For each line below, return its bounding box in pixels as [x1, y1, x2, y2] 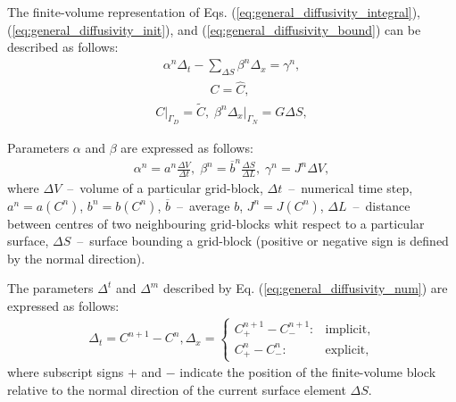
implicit [325, 322, 368, 336]
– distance [352, 196, 410, 214]
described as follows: [7, 38, 119, 56]
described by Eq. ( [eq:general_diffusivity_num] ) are [162, 279, 448, 297]
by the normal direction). [7, 248, 145, 267]
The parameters [7, 279, 94, 297]
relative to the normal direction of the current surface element [7, 380, 346, 398]
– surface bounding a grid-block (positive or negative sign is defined [77, 231, 449, 250]
